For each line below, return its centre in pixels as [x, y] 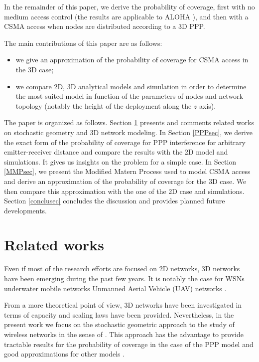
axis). [208, 105]
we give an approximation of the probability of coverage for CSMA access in [132, 60]
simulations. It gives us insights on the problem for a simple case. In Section [120, 161]
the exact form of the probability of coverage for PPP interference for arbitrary [125, 142]
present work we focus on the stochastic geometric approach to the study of [119, 324]
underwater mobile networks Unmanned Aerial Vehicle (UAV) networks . [115, 288]
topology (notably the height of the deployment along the [104, 105]
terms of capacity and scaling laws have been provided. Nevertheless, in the [119, 314]
